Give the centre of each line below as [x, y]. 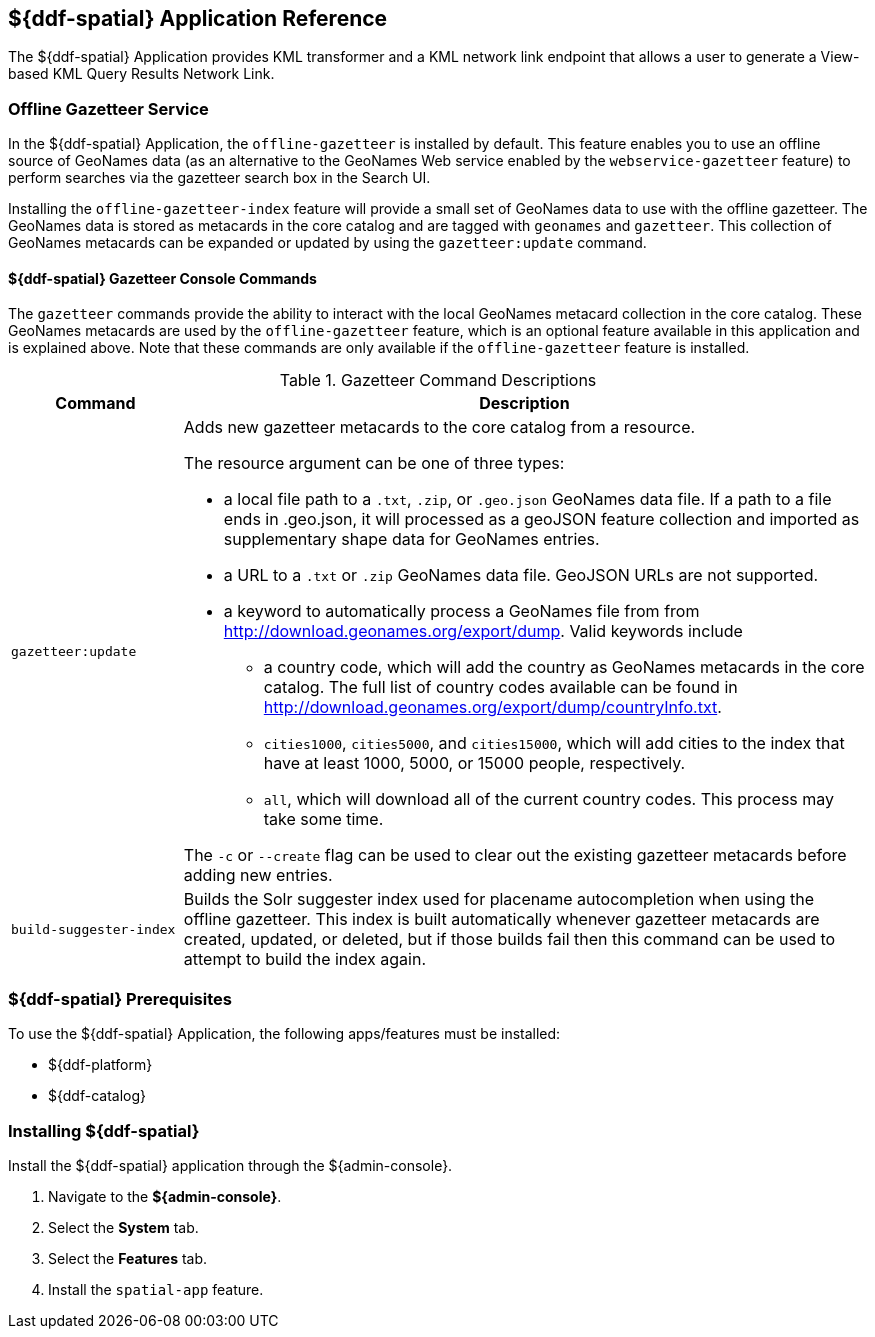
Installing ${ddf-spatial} [104, 1130]
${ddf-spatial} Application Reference [198, 18]
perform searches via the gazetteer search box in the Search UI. [219, 178]
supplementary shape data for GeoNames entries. [411, 539]
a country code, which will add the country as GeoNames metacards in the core [564, 667]
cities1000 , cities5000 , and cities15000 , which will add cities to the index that [554, 743]
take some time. [323, 819]
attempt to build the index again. [305, 959]
